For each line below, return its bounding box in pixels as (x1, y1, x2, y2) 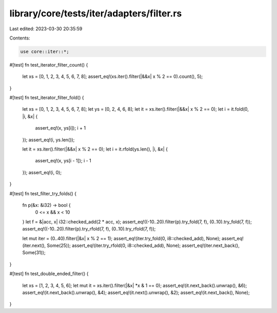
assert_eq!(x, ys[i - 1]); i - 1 (35, 158, 92, 164)
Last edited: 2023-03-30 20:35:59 (9, 26, 83, 32)
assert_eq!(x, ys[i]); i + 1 (35, 125, 86, 131)
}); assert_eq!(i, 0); (22, 169, 62, 175)
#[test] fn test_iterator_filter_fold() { (9, 95, 84, 101)
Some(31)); (22, 249, 46, 256)
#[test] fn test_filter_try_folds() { (9, 190, 77, 197)
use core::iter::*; (20, 49, 69, 54)
